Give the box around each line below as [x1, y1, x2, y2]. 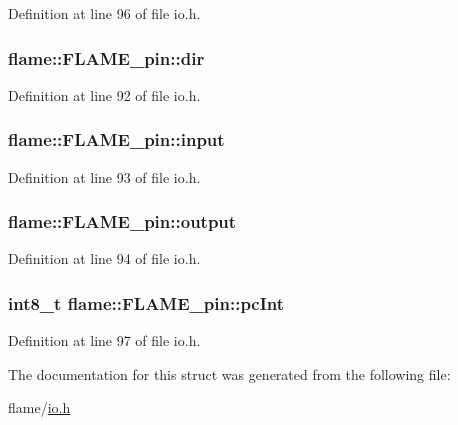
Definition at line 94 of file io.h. [8, 248, 201, 269]
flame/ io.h [8, 397, 71, 418]
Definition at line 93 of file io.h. [8, 166, 201, 187]
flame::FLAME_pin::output [8, 209, 237, 234]
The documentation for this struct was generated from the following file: [8, 363, 451, 384]
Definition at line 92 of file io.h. [8, 84, 201, 105]
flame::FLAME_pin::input [8, 127, 225, 152]
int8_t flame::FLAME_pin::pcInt [8, 290, 285, 315]
